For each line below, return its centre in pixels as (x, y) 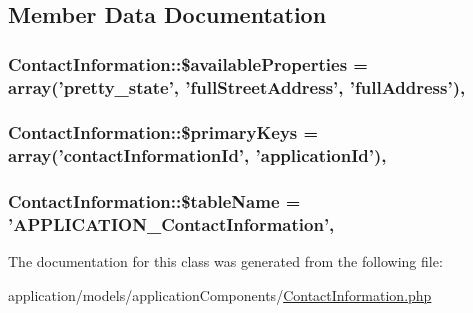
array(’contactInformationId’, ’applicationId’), (197, 155)
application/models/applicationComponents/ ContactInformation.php (220, 295)
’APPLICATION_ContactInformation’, (171, 224)
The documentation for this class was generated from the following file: (225, 261)
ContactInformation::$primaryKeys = (163, 132)
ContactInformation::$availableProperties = (188, 63)
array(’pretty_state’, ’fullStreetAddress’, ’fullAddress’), (237, 86)
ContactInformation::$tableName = (154, 201)
